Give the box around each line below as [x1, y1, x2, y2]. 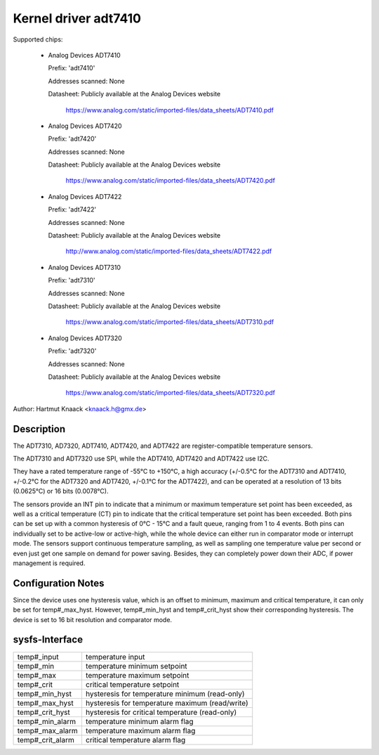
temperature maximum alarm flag [85, 725, 196, 735]
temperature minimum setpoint [85, 661, 187, 671]
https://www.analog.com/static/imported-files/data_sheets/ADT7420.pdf [65, 176, 275, 185]
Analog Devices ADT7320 [48, 334, 122, 342]
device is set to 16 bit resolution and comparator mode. [13, 615, 172, 624]
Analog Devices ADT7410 [48, 51, 121, 59]
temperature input [85, 652, 145, 662]
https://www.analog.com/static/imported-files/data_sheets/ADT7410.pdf [65, 105, 274, 114]
